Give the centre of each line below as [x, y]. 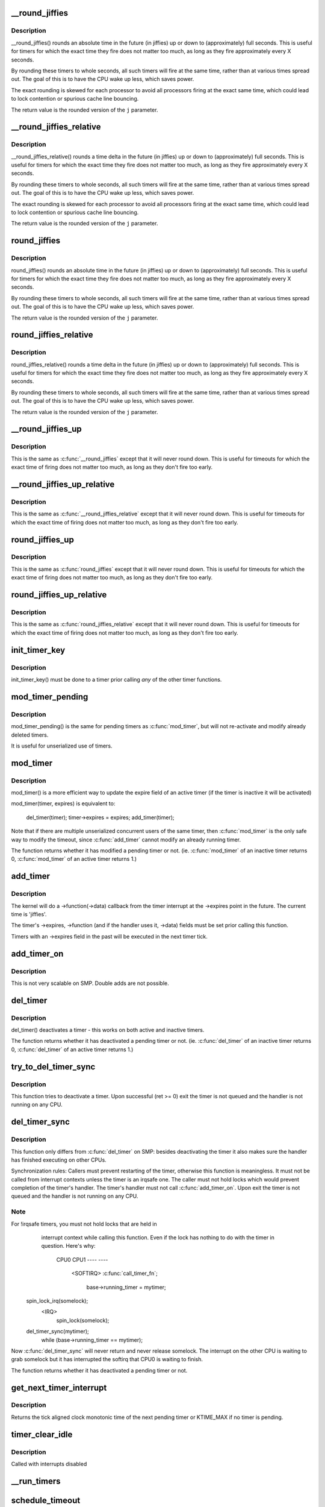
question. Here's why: [68, 1246]
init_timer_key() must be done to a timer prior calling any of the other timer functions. [116, 679]
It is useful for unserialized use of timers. [62, 746]
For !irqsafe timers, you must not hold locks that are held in [84, 1224]
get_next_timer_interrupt [59, 1387]
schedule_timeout [46, 1500]
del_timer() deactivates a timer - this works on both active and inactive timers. [108, 1030]
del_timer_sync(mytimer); [58, 1332]
